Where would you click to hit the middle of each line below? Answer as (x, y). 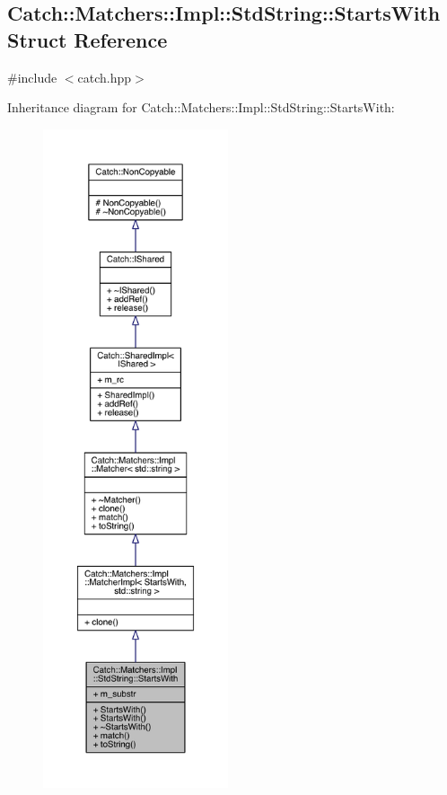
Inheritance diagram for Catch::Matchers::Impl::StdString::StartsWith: (201, 107)
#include (32, 77)
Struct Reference (88, 39)
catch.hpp (105, 77)
